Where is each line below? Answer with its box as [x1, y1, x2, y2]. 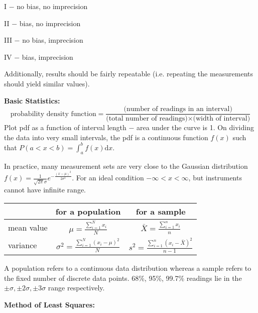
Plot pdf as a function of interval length [4, 122, 126, 133]
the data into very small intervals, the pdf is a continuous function [4, 132, 208, 142]
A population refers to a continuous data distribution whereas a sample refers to [4, 263, 251, 273]
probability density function [10, 110, 96, 118]
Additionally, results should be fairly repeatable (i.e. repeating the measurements [4, 68, 253, 79]
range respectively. [48, 282, 105, 293]
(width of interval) [193, 115, 250, 123]
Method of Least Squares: [4, 299, 95, 310]
